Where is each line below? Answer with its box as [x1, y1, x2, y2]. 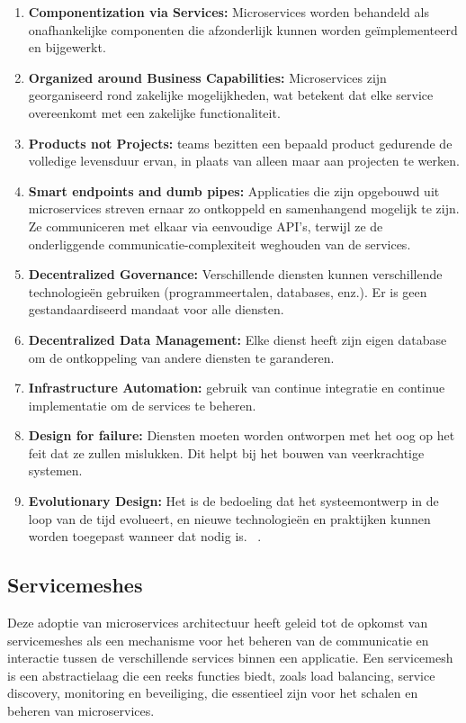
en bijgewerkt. [28, 38, 106, 57]
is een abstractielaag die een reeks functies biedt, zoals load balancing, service [7, 665, 435, 684]
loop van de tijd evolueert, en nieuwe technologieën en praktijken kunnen [28, 509, 431, 528]
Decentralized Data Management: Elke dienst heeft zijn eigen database [28, 330, 447, 348]
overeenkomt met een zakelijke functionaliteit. [28, 103, 281, 122]
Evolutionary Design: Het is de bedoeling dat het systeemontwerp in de [28, 492, 439, 511]
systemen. [28, 461, 83, 480]
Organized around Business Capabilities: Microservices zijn [28, 68, 387, 86]
